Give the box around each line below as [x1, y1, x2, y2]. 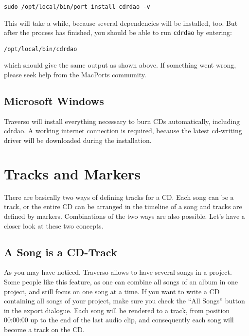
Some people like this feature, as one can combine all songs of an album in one [4, 276, 238, 286]
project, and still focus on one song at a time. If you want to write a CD [4, 286, 220, 296]
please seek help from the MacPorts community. [4, 70, 146, 80]
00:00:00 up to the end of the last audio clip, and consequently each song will [4, 315, 234, 325]
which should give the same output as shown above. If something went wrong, [4, 60, 236, 70]
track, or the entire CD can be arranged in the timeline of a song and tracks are [4, 201, 242, 212]
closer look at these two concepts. [4, 220, 104, 230]
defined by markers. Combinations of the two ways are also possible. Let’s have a [4, 211, 245, 221]
